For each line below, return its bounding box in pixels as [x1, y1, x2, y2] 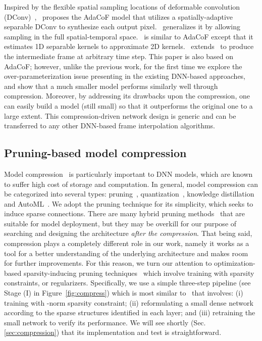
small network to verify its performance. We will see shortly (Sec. [4, 317, 206, 327]
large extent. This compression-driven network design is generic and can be [4, 110, 236, 121]
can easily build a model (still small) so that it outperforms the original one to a [4, 100, 253, 111]
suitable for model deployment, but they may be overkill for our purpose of [4, 218, 237, 228]
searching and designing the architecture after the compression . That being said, [4, 228, 252, 238]
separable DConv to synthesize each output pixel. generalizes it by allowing [4, 21, 241, 32]
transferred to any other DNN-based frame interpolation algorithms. [4, 120, 216, 131]
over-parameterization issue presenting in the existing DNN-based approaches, [4, 71, 246, 81]
